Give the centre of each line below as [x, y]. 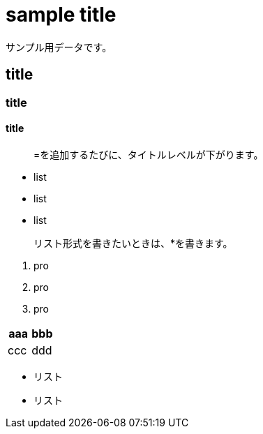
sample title [61, 15]
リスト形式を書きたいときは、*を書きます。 [133, 243]
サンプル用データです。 [59, 47]
